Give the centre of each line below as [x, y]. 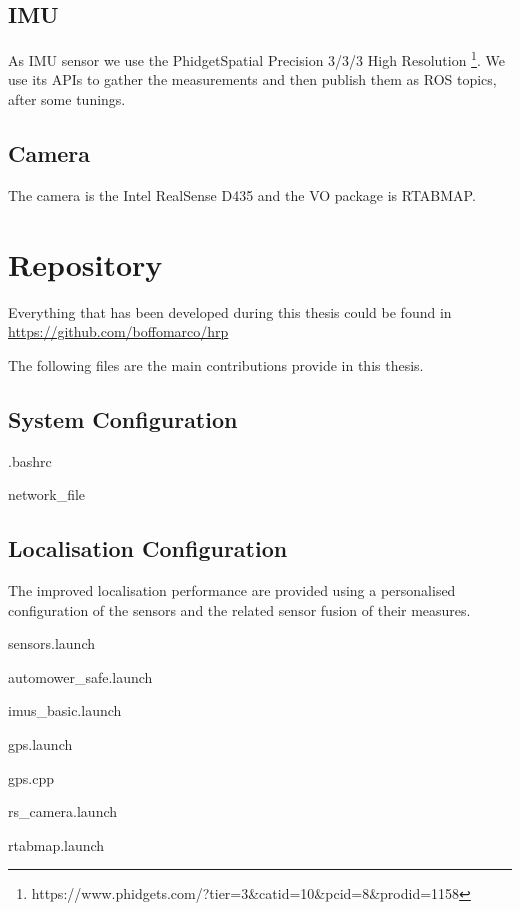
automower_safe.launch [80, 676]
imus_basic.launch [65, 710]
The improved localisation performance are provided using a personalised [232, 589]
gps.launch [40, 743]
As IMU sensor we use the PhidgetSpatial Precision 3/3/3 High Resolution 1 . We [256, 58]
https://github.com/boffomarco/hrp [118, 331]
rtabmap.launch [56, 844]
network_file [47, 494]
